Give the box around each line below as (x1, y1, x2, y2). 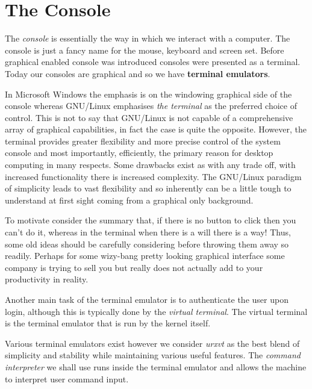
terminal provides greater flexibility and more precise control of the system (5, 134, 281, 147)
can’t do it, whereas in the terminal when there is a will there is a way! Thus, (5, 226, 291, 238)
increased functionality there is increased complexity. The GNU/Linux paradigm (5, 170, 302, 182)
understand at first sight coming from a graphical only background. (5, 193, 254, 206)
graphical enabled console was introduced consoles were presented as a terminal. (5, 55, 301, 68)
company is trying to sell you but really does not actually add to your (5, 261, 263, 273)
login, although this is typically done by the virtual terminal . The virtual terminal (5, 305, 308, 317)
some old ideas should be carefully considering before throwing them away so (5, 237, 289, 250)
